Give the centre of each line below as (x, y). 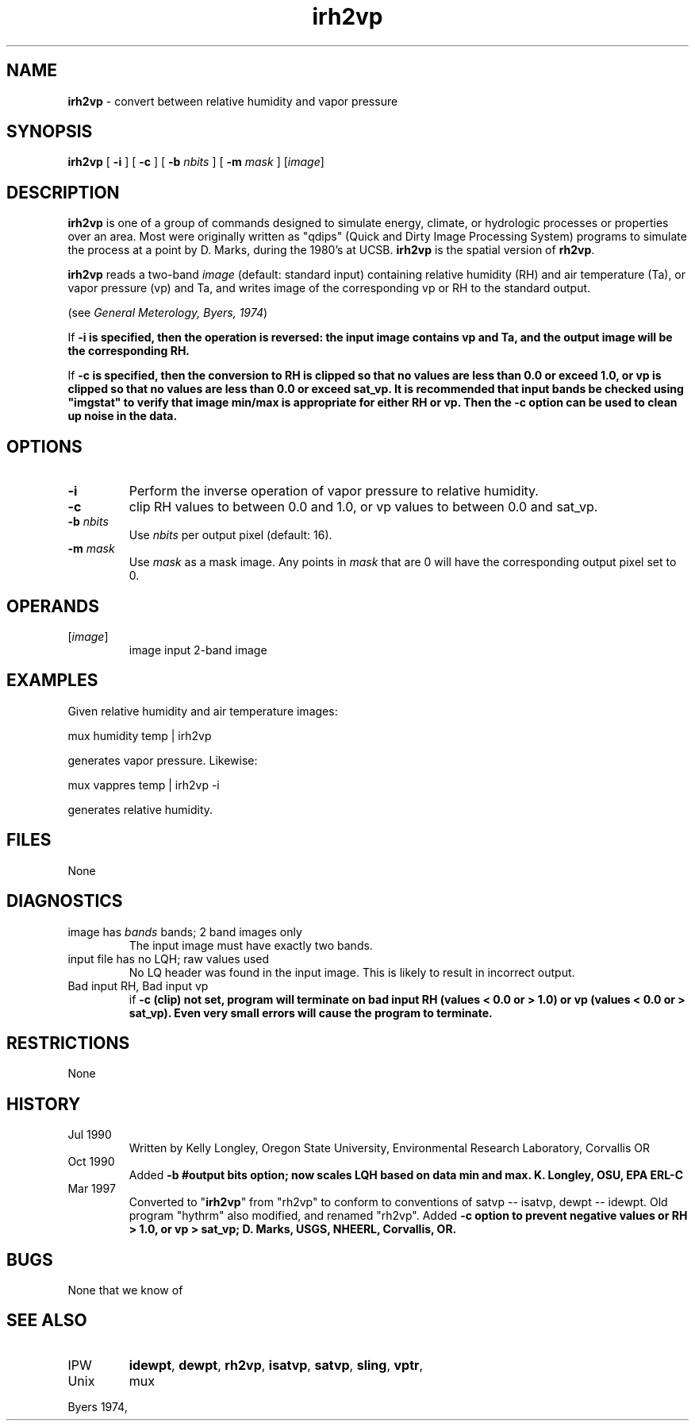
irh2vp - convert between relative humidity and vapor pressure (233, 101)
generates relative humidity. (140, 809)
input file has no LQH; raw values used (169, 958)
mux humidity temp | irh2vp (140, 735)
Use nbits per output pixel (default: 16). (230, 535)
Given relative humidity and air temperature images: (203, 711)
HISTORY (44, 1104)
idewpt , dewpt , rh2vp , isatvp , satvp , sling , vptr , (276, 1365)
